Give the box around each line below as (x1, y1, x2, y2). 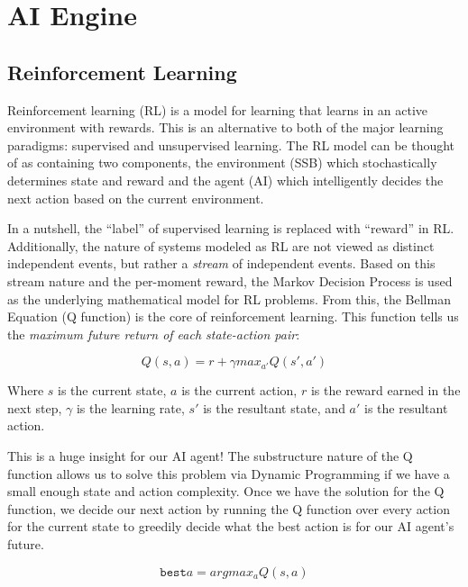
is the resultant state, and (203, 398, 345, 417)
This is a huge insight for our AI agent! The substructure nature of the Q (7, 447, 413, 465)
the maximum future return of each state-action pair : (7, 324, 300, 343)
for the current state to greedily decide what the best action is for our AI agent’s (7, 517, 454, 536)
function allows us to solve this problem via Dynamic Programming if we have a (7, 464, 450, 483)
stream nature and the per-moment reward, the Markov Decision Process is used (7, 271, 453, 290)
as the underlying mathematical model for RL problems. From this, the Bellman (7, 289, 451, 308)
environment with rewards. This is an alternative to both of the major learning (7, 118, 444, 137)
